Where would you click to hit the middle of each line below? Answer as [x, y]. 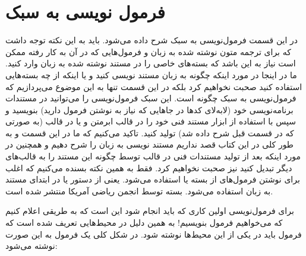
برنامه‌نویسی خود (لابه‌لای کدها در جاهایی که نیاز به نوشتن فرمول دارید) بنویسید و [149, 109]
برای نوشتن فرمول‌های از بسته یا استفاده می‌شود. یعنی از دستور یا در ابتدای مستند [153, 179]
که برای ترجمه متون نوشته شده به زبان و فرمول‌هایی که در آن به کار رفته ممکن [148, 51]
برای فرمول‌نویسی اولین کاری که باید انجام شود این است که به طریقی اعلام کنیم [150, 211]
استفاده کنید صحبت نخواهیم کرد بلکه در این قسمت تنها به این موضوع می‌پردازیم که [154, 86]
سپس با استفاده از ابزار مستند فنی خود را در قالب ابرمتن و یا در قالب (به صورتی [151, 121]
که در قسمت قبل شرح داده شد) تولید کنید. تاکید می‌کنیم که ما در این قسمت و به [150, 132]
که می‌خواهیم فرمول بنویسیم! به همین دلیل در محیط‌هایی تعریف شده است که [144, 223]
